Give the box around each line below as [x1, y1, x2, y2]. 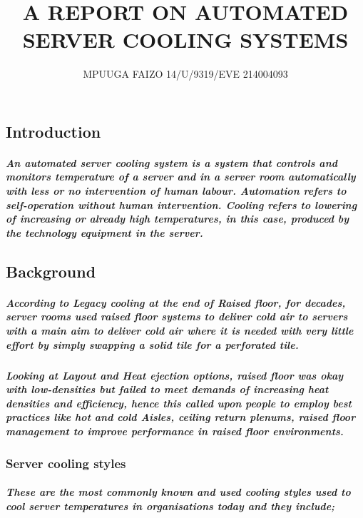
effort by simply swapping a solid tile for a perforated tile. [6, 337, 299, 352]
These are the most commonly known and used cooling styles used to [6, 484, 351, 499]
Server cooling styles [6, 454, 126, 472]
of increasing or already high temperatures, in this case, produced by [6, 211, 349, 226]
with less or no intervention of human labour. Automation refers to [6, 183, 347, 198]
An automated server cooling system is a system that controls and [6, 155, 338, 170]
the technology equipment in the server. [6, 225, 203, 240]
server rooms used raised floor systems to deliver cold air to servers [6, 309, 348, 324]
